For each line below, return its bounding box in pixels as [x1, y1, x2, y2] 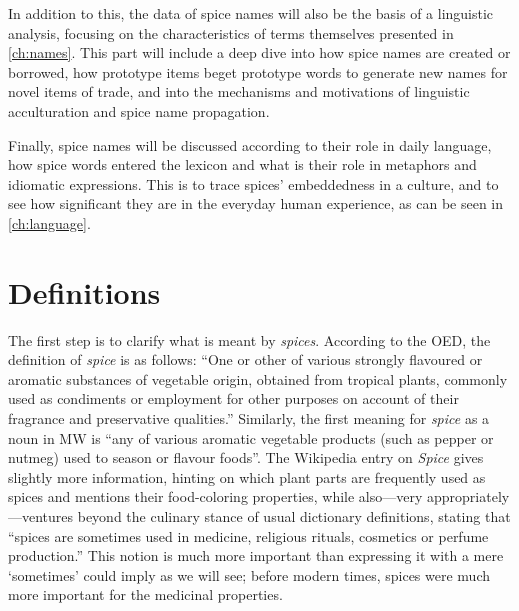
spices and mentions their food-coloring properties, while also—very [8, 486, 423, 507]
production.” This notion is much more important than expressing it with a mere [8, 545, 504, 566]
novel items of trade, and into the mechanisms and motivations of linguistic [8, 81, 470, 102]
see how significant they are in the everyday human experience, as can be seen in [8, 193, 504, 214]
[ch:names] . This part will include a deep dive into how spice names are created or [8, 42, 511, 63]
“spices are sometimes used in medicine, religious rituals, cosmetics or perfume [8, 525, 489, 546]
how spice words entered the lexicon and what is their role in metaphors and [8, 154, 477, 175]
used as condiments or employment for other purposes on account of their [8, 388, 459, 409]
